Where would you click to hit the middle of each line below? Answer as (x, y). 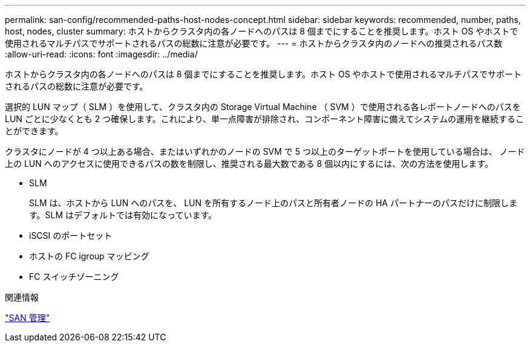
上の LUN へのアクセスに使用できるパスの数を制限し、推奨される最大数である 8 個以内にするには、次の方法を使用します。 (249, 164)
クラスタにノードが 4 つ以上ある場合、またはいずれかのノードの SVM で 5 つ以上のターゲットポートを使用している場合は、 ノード (265, 151)
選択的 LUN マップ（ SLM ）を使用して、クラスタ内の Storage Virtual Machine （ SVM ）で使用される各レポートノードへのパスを (263, 107)
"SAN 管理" (28, 318)
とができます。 (34, 131)
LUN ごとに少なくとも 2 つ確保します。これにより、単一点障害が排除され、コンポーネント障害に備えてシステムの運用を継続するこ (265, 119)
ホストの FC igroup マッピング (89, 256)
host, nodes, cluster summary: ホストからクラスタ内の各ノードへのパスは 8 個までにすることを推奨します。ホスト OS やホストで (262, 31)
